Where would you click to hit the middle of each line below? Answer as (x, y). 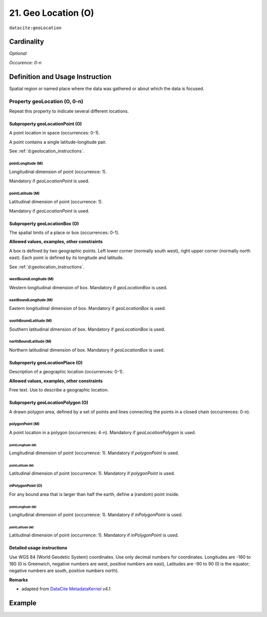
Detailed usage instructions (38, 548)
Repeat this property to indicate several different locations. (69, 111)
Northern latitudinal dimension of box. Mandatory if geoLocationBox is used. (87, 350)
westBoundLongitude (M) (31, 279)
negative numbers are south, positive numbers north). (64, 571)
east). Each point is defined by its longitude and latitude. (67, 258)
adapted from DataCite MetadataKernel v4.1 (66, 589)
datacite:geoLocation (35, 28)
